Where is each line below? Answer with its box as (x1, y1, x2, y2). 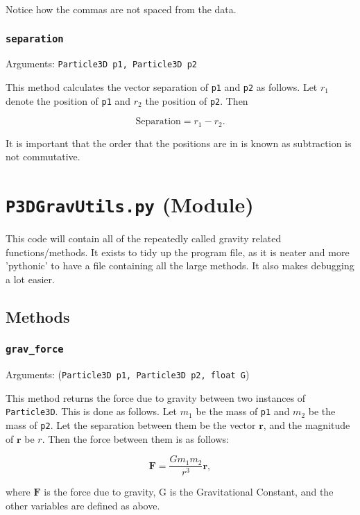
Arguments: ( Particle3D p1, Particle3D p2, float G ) (6, 367, 250, 382)
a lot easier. (6, 272, 55, 287)
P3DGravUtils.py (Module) (6, 190, 254, 219)
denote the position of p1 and (6, 93, 131, 108)
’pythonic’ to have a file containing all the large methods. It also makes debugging (6, 258, 354, 273)
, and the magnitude (263, 418, 350, 432)
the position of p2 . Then (145, 93, 248, 108)
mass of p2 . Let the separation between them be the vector (6, 418, 256, 432)
